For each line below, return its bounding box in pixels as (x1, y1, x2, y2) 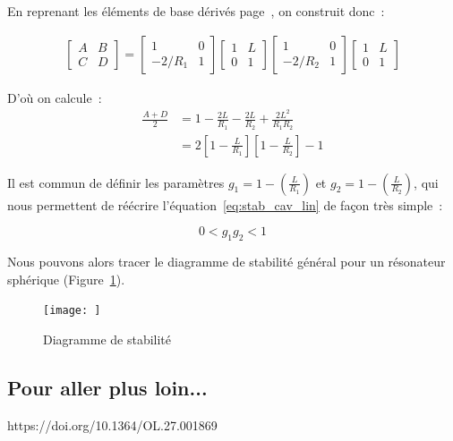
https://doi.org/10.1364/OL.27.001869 (7, 415, 218, 434)
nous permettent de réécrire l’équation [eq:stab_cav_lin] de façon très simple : (7, 195, 443, 214)
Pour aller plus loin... (7, 373, 208, 401)
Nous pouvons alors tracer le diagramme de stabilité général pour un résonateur (7, 251, 446, 270)
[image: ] (43, 304, 101, 318)
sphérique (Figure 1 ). (7, 269, 125, 288)
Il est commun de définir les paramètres (7, 173, 225, 191)
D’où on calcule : (7, 88, 102, 106)
